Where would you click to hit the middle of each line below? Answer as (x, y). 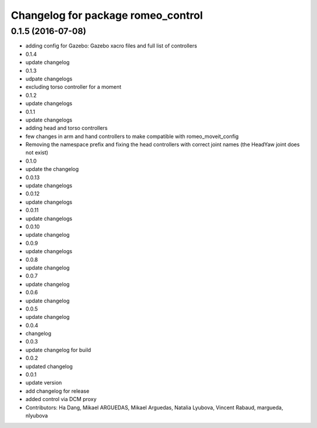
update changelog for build (58, 350)
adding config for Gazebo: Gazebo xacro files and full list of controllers (111, 46)
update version (44, 383)
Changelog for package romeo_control (107, 15)
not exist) (37, 153)
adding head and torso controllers (67, 128)
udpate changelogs (49, 79)
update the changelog (52, 169)
